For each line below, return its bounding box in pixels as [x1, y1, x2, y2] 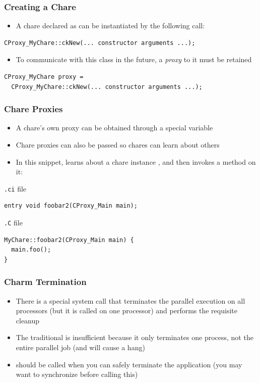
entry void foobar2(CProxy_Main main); [4, 202, 138, 210]
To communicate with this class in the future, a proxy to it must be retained [16, 54, 252, 65]
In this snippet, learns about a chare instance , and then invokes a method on [16, 156, 256, 167]
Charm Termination [4, 275, 87, 288]
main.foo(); [11, 246, 51, 254]
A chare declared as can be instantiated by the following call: [16, 20, 205, 31]
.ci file [4, 183, 27, 194]
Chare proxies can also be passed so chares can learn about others [16, 139, 220, 150]
